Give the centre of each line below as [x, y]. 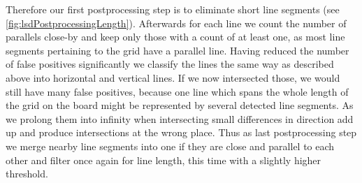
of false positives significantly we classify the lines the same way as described [170, 64]
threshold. [27, 174]
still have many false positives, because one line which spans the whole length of [177, 91]
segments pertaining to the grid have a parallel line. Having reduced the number [178, 50]
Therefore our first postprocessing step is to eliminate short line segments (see [173, 9]
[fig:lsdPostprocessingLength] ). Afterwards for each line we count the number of [176, 23]
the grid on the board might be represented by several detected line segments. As [180, 105]
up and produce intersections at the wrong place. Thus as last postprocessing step [181, 132]
